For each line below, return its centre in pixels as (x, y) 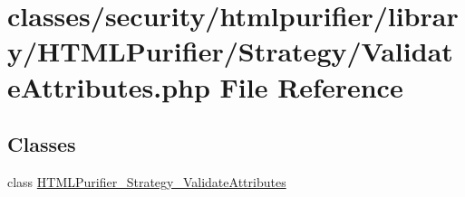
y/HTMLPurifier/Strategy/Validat (230, 51)
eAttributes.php (109, 86)
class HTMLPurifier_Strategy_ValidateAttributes (147, 181)
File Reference (311, 86)
